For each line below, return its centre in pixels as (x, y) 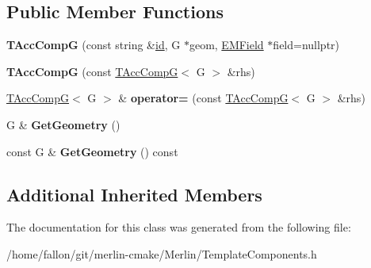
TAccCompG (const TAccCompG (92, 71)
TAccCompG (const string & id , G (94, 45)
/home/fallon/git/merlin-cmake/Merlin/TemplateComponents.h (162, 253)
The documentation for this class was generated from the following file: (179, 227)
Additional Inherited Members (134, 194)
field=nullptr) (306, 45)
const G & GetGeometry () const (92, 151)
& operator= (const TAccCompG (203, 98)
